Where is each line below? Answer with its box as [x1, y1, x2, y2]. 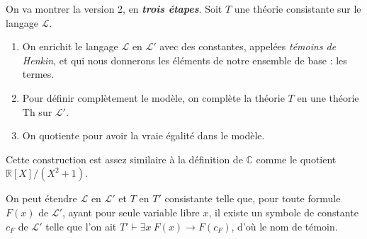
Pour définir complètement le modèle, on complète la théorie [22, 90, 285, 105]
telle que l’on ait [45, 218, 117, 233]
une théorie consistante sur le [234, 1, 361, 16]
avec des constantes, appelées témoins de [159, 39, 337, 54]
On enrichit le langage [22, 39, 118, 54]
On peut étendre [6, 191, 77, 206]
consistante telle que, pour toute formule [164, 191, 341, 206]
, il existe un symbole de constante [208, 204, 358, 219]
